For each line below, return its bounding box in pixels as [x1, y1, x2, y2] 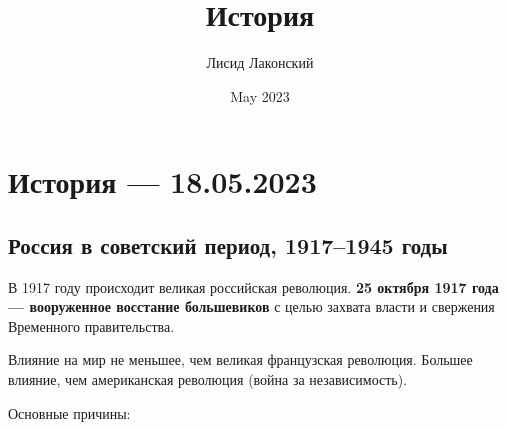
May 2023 [230, 85, 290, 106]
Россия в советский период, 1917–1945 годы [8, 229, 448, 260]
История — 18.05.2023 [8, 161, 317, 202]
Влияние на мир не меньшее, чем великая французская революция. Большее [8, 349, 473, 370]
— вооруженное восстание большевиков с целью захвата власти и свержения [8, 296, 495, 317]
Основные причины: [8, 402, 131, 423]
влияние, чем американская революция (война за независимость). [8, 369, 408, 390]
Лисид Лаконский [206, 52, 314, 73]
